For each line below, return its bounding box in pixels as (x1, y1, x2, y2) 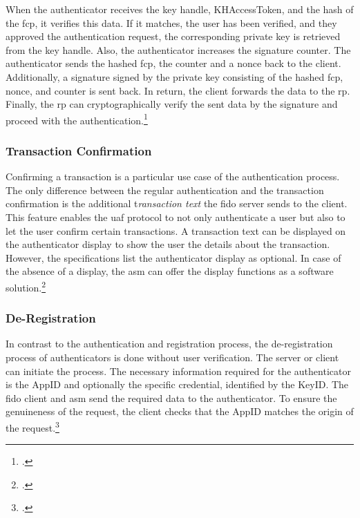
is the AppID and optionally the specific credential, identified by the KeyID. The (6, 377, 349, 392)
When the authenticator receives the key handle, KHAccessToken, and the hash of (6, 2, 354, 16)
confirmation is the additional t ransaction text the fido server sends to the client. (6, 196, 348, 211)
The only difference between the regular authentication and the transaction (6, 182, 324, 197)
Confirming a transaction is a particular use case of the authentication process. (6, 169, 340, 184)
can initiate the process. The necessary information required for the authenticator (6, 363, 351, 378)
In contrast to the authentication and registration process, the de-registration (6, 336, 333, 351)
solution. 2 (6, 278, 46, 294)
